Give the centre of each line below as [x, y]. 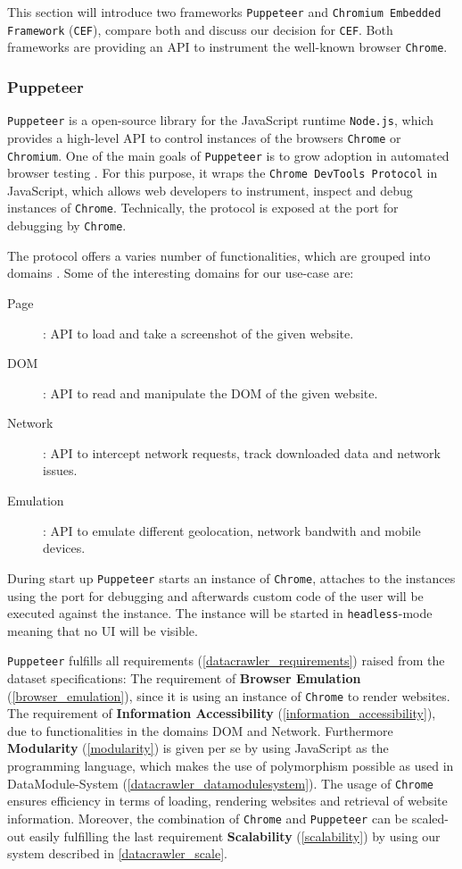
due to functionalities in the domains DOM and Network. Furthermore [200, 730]
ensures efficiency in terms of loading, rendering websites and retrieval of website [227, 801]
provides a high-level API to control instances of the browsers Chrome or [204, 137]
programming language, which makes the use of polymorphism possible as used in [231, 766]
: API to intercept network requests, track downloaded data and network [242, 452]
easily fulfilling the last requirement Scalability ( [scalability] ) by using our [235, 836]
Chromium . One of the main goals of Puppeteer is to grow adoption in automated [228, 155]
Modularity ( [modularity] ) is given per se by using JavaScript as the [198, 748]
